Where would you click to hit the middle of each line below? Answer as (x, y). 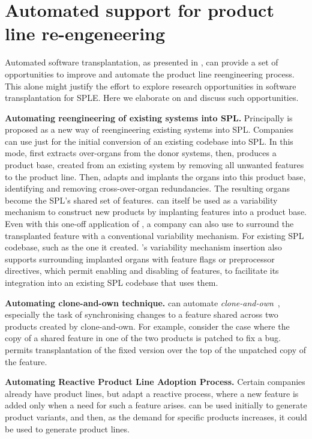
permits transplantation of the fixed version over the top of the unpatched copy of (156, 349)
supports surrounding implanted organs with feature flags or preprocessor (140, 259)
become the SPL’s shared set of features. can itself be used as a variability (141, 200)
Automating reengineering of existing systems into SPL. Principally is (149, 117)
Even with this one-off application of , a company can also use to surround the (149, 224)
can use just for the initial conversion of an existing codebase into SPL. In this (149, 141)
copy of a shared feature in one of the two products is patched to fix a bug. (143, 338)
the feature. (26, 361)
